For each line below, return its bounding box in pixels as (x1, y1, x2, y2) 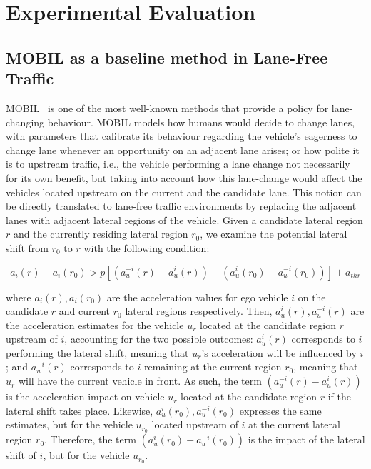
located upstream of (151, 417, 238, 432)
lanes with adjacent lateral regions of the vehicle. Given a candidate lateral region (6, 212, 363, 227)
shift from (6, 240, 49, 255)
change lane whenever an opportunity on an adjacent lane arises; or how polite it (6, 142, 360, 157)
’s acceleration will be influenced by (201, 345, 357, 360)
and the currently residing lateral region (13, 226, 188, 241)
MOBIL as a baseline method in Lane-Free (6, 46, 328, 68)
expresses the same (239, 403, 322, 418)
